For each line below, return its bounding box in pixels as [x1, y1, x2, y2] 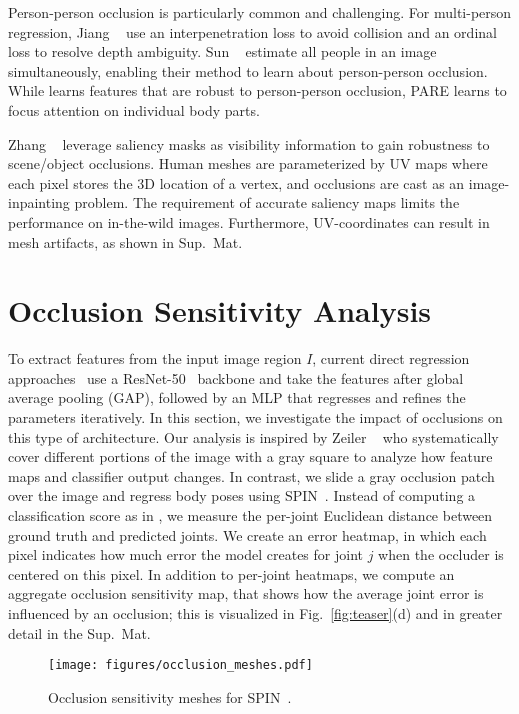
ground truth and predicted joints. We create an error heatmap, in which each [8, 524, 487, 545]
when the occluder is [378, 544, 504, 565]
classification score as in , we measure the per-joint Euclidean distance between [8, 505, 493, 525]
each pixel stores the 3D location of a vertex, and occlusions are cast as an [8, 172, 465, 193]
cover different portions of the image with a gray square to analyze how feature [8, 446, 493, 467]
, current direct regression [312, 348, 470, 369]
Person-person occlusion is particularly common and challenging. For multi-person [8, 2, 512, 22]
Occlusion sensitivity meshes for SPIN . [48, 686, 292, 707]
